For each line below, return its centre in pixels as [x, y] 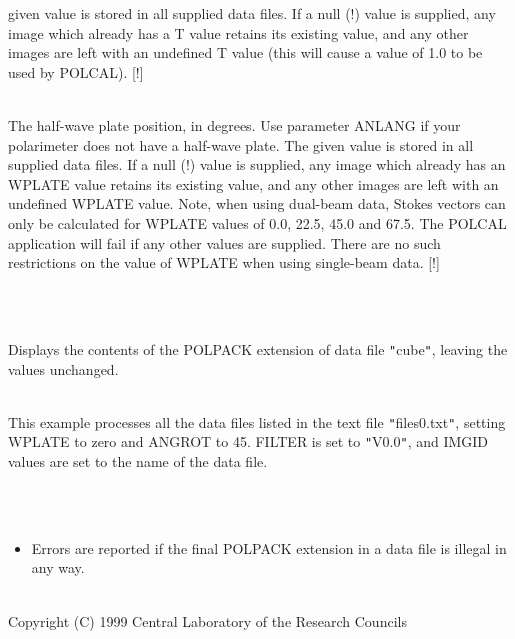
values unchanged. [63, 368]
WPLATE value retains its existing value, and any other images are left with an [253, 183]
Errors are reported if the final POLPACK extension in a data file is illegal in [269, 547]
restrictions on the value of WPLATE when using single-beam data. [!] [224, 262]
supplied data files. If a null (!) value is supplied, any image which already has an [257, 164]
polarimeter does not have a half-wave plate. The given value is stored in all [241, 144]
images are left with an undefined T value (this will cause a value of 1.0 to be [245, 52]
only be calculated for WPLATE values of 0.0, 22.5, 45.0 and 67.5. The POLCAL [257, 222]
